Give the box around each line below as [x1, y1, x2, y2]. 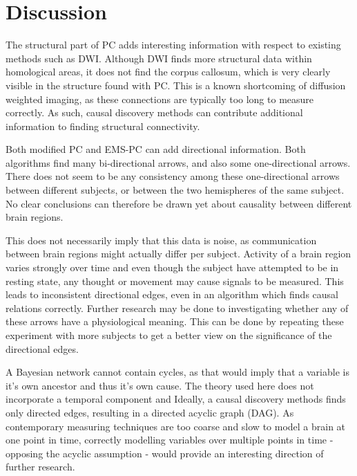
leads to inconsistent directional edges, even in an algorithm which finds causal [6, 287, 338, 302]
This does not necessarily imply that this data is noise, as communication [6, 232, 317, 247]
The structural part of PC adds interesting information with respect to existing [6, 37, 341, 52]
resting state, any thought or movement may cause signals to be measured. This [6, 273, 344, 288]
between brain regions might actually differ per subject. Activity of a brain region [6, 246, 351, 261]
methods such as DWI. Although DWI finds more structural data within [6, 51, 312, 65]
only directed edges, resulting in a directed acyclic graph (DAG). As [6, 405, 294, 419]
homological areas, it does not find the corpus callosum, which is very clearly [6, 64, 331, 79]
